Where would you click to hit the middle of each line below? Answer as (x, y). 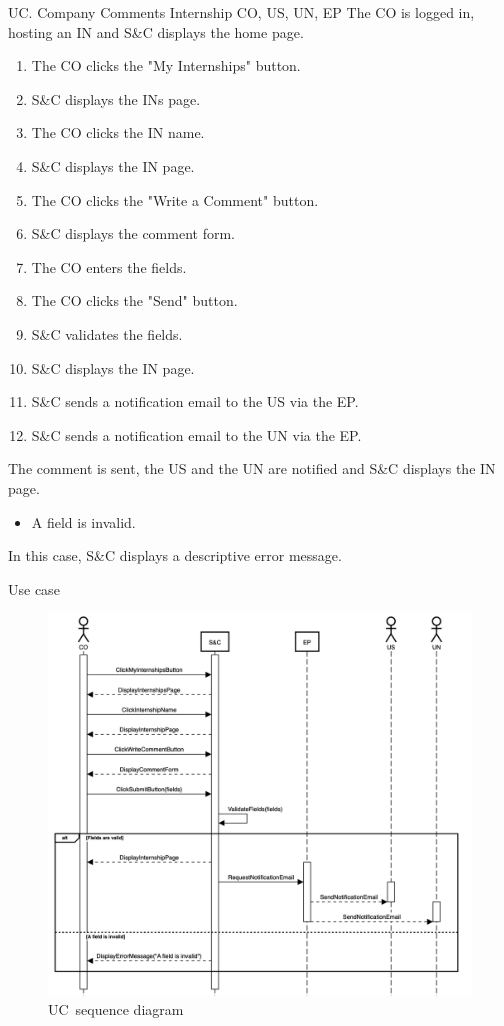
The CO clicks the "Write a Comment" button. (175, 199)
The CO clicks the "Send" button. (134, 300)
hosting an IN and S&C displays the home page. (156, 31)
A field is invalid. (83, 521)
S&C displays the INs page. (116, 98)
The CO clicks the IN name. (118, 132)
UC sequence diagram (116, 1009)
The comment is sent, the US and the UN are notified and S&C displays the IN (252, 468)
